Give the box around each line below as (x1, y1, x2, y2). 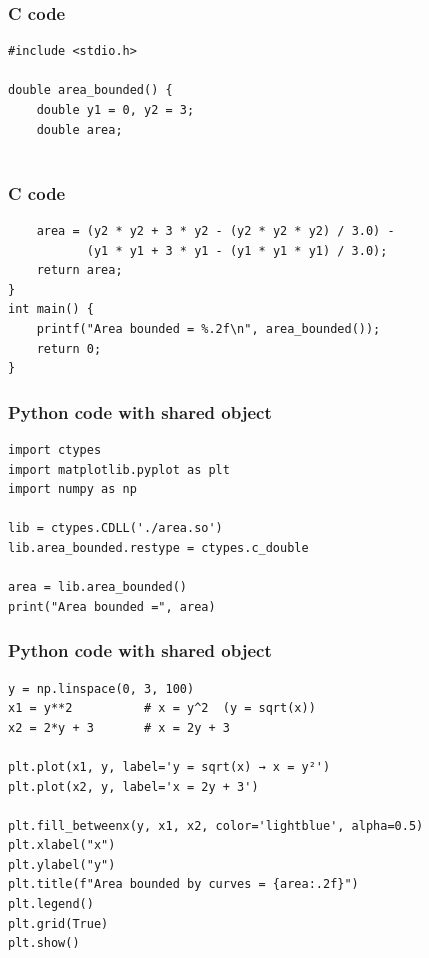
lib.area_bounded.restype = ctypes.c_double (8, 540, 309, 555)
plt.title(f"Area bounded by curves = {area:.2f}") (8, 877, 359, 892)
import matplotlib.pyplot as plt (8, 462, 230, 477)
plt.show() (8, 936, 80, 951)
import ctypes (8, 442, 102, 457)
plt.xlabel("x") (8, 838, 116, 853)
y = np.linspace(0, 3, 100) (8, 681, 195, 696)
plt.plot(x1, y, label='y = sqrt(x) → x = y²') (8, 759, 331, 774)
